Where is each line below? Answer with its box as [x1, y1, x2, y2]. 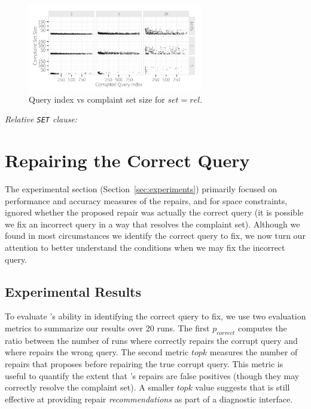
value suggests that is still [195, 381, 290, 393]
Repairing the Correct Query [5, 148, 250, 173]
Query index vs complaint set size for [29, 93, 165, 105]
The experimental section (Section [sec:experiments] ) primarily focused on [5, 182, 278, 195]
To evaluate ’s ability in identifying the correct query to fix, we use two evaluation [5, 310, 306, 322]
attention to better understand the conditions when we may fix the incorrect [5, 241, 285, 253]
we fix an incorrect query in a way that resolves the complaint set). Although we [5, 217, 300, 230]
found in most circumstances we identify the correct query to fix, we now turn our [5, 229, 306, 242]
